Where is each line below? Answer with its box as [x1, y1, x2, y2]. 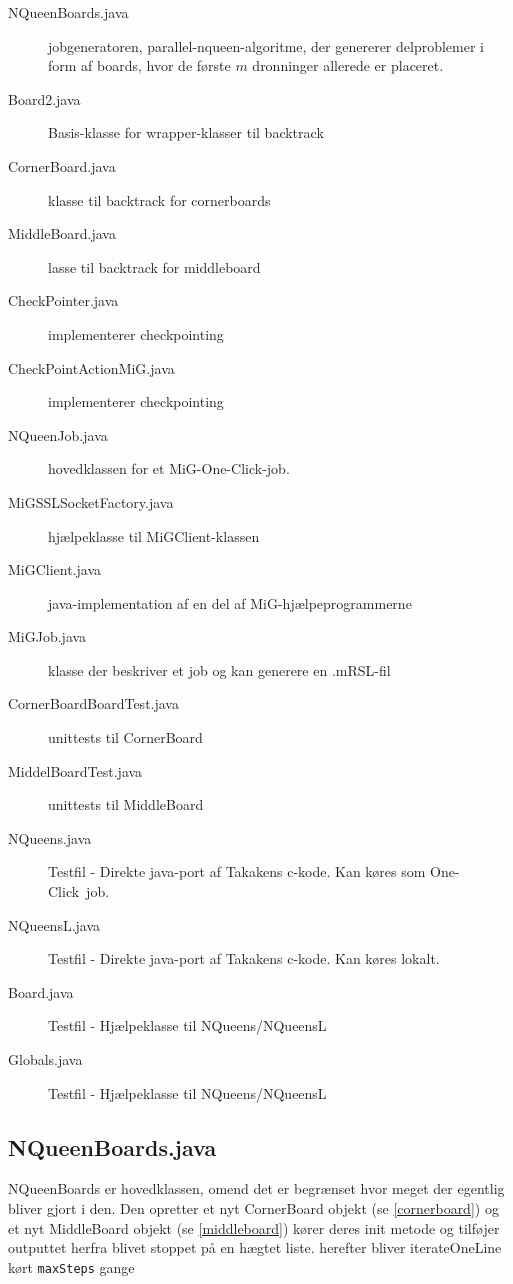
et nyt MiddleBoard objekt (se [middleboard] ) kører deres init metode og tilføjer [8, 1217, 500, 1238]
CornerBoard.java [8, 155, 116, 176]
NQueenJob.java [8, 424, 108, 445]
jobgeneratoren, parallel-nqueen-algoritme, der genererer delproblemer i [48, 35, 484, 56]
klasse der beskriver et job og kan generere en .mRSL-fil [48, 659, 391, 680]
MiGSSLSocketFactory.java [8, 491, 174, 512]
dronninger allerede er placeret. [252, 55, 444, 76]
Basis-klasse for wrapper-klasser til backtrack [48, 122, 324, 143]
